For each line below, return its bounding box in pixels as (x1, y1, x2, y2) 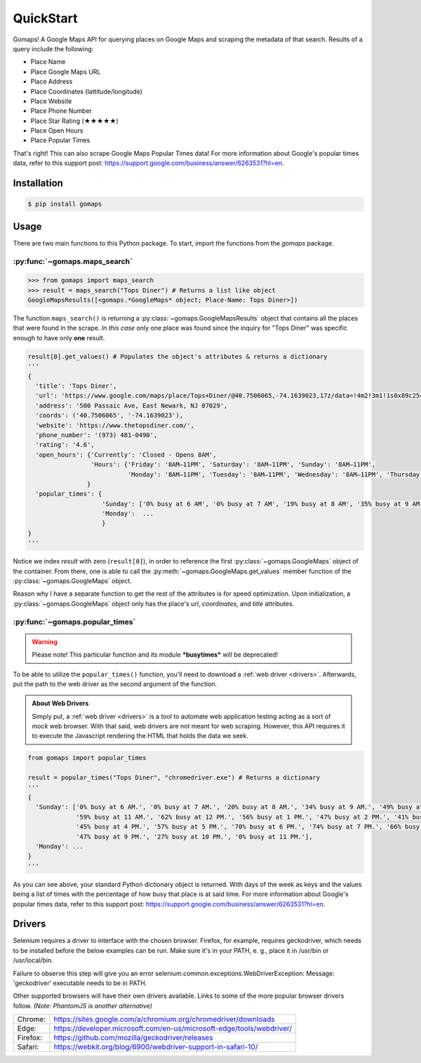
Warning (32, 637, 58, 646)
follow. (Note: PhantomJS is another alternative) (13, 1001, 152, 1010)
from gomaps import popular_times (27, 754, 147, 762)
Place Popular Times (30, 136, 91, 145)
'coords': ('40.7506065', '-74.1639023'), (35, 411, 184, 420)
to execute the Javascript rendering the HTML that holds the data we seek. (32, 732, 248, 740)
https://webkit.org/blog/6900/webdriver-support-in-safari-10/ (53, 1042, 258, 1052)
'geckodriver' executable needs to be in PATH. (13, 979, 147, 987)
